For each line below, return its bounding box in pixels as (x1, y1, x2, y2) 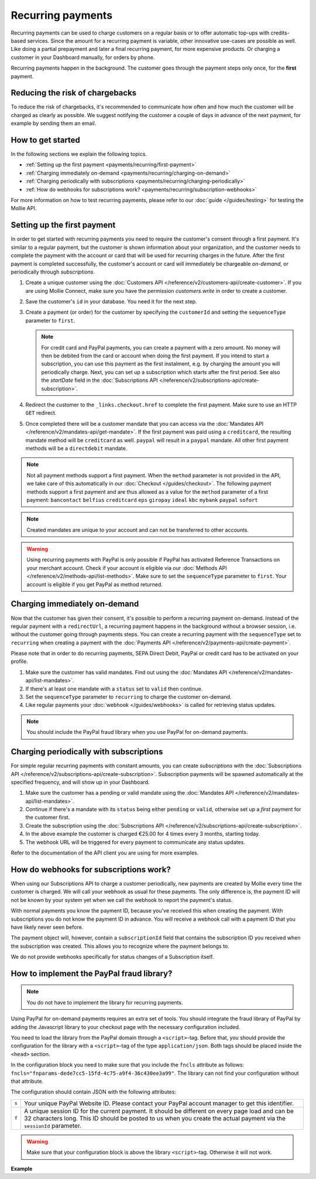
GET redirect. (25, 409, 57, 416)
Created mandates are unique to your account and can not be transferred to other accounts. (26, 526, 249, 533)
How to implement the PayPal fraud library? (11, 968, 173, 978)
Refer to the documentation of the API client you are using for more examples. (11, 849, 199, 856)
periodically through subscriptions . (11, 268, 95, 275)
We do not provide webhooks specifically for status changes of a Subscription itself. (11, 954, 214, 961)
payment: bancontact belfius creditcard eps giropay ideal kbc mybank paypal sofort (26, 496, 259, 503)
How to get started (11, 135, 80, 145)
